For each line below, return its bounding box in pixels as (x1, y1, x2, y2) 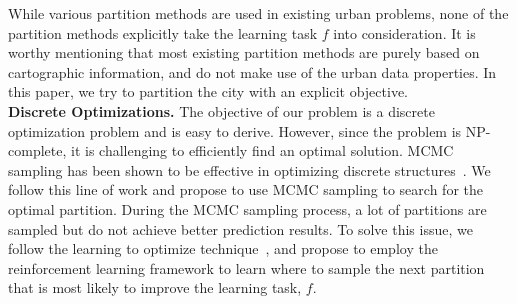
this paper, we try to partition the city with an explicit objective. (8, 81, 408, 102)
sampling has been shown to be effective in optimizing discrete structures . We (8, 159, 491, 180)
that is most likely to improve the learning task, (8, 277, 302, 298)
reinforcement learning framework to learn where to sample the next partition (8, 257, 485, 278)
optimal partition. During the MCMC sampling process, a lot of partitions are (8, 198, 487, 219)
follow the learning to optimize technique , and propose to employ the (8, 238, 438, 259)
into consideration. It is (333, 22, 476, 43)
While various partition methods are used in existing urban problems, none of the (8, 3, 509, 23)
